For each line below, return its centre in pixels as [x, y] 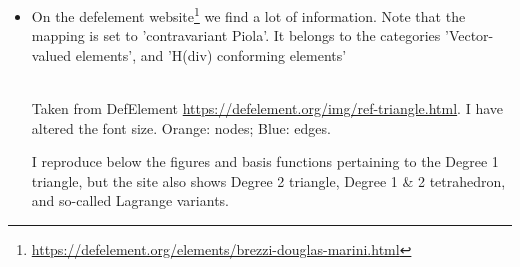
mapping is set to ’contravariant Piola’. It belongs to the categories [236, 35]
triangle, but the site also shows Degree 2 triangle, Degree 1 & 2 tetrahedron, [268, 180]
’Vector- [469, 35]
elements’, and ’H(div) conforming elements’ [211, 54]
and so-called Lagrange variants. [130, 200]
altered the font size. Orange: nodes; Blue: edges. [181, 127]
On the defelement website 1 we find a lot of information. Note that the [248, 14]
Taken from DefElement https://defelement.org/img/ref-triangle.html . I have [267, 108]
